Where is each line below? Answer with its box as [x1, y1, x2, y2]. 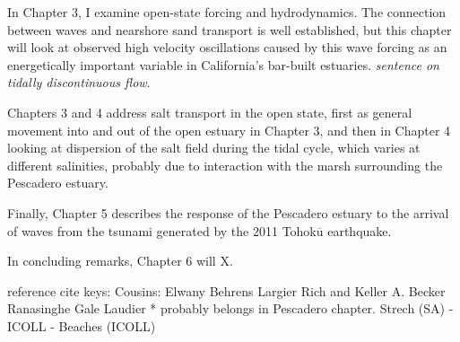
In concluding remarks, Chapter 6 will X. [7, 251, 233, 270]
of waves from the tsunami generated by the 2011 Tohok [7, 221, 317, 240]
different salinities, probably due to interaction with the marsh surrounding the [7, 155, 443, 174]
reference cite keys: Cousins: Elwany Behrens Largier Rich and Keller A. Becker [7, 281, 446, 300]
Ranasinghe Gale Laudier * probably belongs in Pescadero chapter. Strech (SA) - [7, 299, 454, 318]
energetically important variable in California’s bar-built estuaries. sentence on [7, 55, 439, 74]
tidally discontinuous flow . [7, 73, 151, 92]
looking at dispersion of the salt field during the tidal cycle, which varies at [7, 138, 421, 157]
